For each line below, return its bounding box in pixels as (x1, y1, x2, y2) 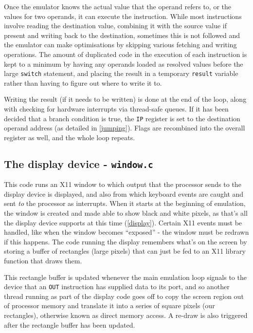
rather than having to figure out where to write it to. (4, 77, 162, 88)
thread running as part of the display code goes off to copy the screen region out (4, 291, 244, 301)
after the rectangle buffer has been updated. (4, 319, 135, 330)
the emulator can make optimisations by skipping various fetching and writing (4, 39, 237, 50)
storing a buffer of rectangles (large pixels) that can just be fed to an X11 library (4, 246, 246, 256)
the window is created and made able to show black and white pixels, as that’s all (4, 208, 248, 218)
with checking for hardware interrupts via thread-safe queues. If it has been (4, 104, 229, 113)
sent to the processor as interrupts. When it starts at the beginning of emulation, (4, 198, 246, 208)
